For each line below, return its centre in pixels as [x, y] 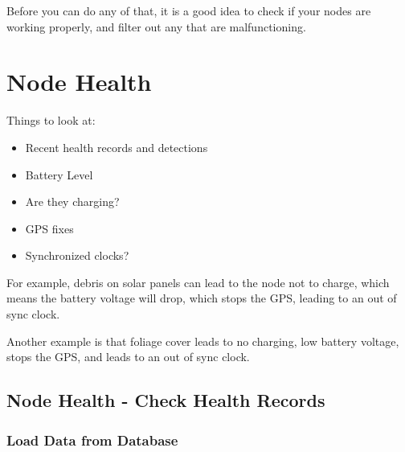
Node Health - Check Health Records [166, 400]
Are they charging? [72, 201]
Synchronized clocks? [77, 255]
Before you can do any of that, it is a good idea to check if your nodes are [189, 10]
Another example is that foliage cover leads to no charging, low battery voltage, [203, 341]
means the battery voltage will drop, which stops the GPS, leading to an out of [202, 298]
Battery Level [59, 174]
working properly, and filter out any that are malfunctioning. [156, 26]
